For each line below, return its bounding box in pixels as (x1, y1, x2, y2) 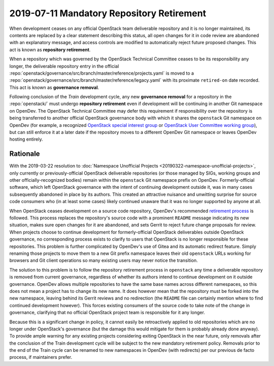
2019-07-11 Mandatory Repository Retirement (9, 8, 207, 19)
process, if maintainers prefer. (9, 354, 73, 360)
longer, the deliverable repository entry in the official (9, 63, 119, 69)
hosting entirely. (9, 136, 43, 142)
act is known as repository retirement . (9, 46, 91, 53)
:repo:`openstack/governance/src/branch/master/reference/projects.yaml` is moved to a (9, 70, 194, 76)
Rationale (9, 150, 40, 158)
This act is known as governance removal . (9, 84, 99, 90)
